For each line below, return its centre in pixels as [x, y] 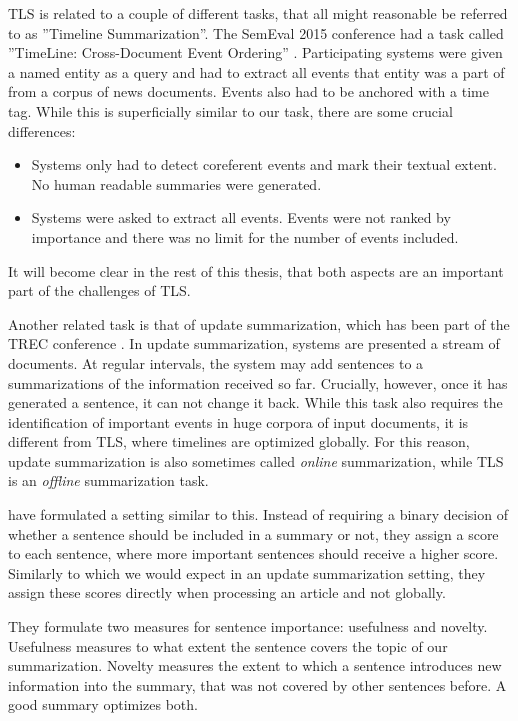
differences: [42, 130]
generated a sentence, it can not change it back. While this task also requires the [255, 402]
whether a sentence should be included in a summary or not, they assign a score [253, 533]
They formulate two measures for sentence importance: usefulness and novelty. [248, 626]
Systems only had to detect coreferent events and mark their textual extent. [264, 164]
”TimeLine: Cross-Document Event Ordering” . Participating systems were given [255, 52]
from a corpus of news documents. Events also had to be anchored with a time [248, 91]
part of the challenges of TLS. [99, 290]
